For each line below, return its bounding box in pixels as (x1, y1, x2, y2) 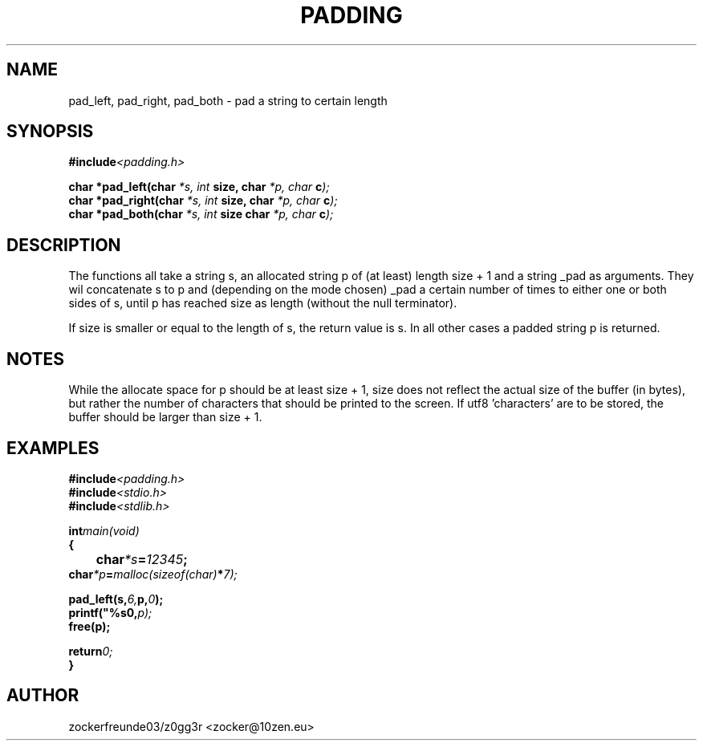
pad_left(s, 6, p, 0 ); (68, 591, 164, 606)
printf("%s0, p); (68, 605, 152, 619)
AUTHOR (6, 685, 79, 706)
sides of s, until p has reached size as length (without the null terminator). (68, 296, 457, 311)
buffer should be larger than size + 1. (68, 410, 262, 424)
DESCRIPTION (6, 234, 121, 255)
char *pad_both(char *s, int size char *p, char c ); (68, 207, 334, 221)
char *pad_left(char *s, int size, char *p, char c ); (68, 180, 330, 194)
